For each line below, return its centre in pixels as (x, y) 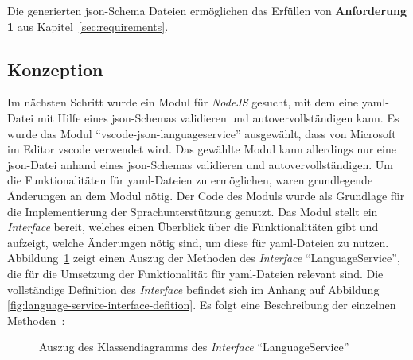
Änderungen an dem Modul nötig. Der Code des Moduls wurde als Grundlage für (206, 195)
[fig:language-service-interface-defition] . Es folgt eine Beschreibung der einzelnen (202, 305)
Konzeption (55, 69)
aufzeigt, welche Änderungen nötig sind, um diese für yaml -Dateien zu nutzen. (198, 242)
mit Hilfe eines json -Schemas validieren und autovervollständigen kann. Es (218, 117)
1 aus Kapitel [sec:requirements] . (88, 26)
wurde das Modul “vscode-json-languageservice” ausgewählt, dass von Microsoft (202, 133)
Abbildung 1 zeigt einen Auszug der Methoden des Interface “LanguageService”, (204, 258)
